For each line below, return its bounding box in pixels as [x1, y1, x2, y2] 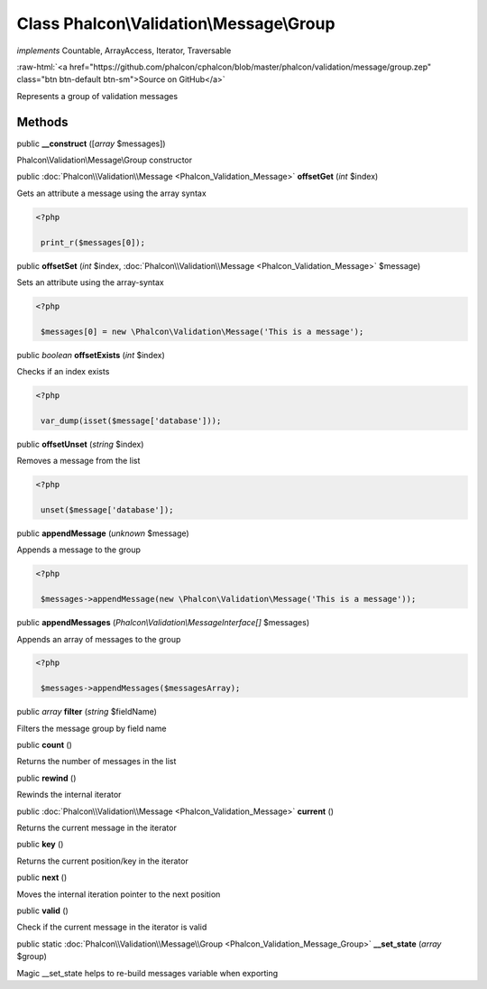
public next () [16, 872, 68, 883]
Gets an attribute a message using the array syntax [16, 188, 207, 199]
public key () [16, 839, 64, 850]
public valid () [16, 905, 69, 916]
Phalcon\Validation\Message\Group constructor [16, 154, 193, 166]
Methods [16, 114, 69, 130]
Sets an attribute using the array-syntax [16, 276, 164, 288]
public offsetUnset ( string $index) [16, 439, 144, 449]
